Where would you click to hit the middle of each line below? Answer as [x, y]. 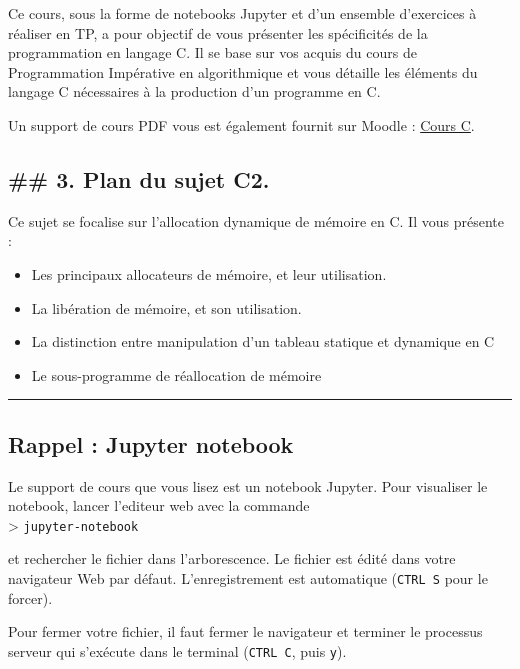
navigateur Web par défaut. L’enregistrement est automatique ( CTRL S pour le [248, 577]
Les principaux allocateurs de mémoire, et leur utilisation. [209, 273]
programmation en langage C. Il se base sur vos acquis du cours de [212, 52]
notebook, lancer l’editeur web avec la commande [159, 505]
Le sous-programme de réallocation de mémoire [176, 374]
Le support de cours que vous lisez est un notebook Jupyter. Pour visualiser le [248, 485]
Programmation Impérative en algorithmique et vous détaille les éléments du [243, 71]
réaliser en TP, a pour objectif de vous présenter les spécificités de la [218, 32]
